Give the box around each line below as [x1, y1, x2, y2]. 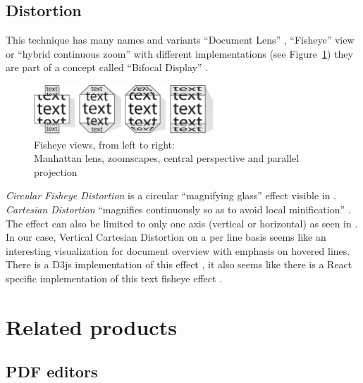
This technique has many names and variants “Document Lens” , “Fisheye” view [6, 32, 355, 47]
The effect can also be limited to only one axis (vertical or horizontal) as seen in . [6, 215, 358, 230]
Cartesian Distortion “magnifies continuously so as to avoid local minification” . [6, 202, 351, 216]
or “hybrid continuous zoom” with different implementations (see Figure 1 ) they [6, 46, 353, 61]
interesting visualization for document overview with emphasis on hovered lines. [6, 243, 350, 258]
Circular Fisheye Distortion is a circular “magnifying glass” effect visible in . [6, 188, 337, 203]
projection [34, 164, 78, 179]
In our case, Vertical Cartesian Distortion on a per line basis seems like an [6, 230, 326, 244]
